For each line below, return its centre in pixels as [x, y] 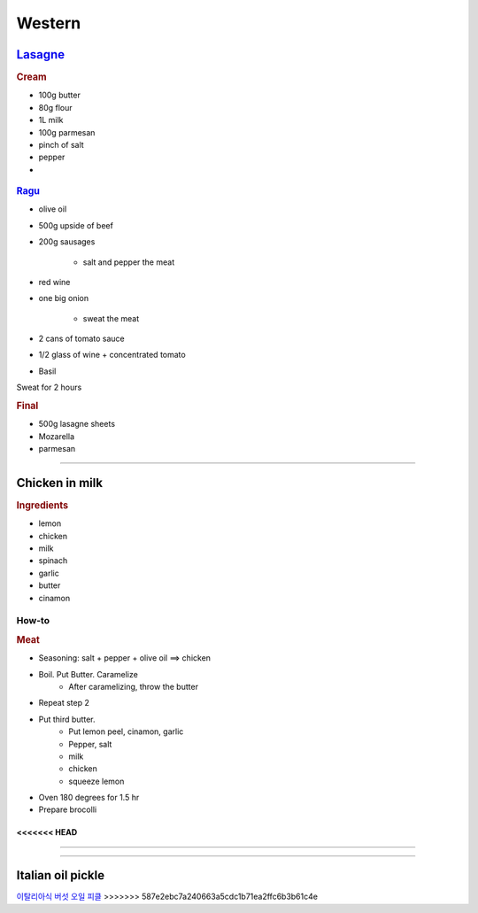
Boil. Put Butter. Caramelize [89, 674]
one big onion [63, 298]
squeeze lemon [96, 781]
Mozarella [57, 436]
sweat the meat [111, 318]
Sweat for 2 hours [49, 387]
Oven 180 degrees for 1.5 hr [89, 798]
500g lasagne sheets [77, 424]
